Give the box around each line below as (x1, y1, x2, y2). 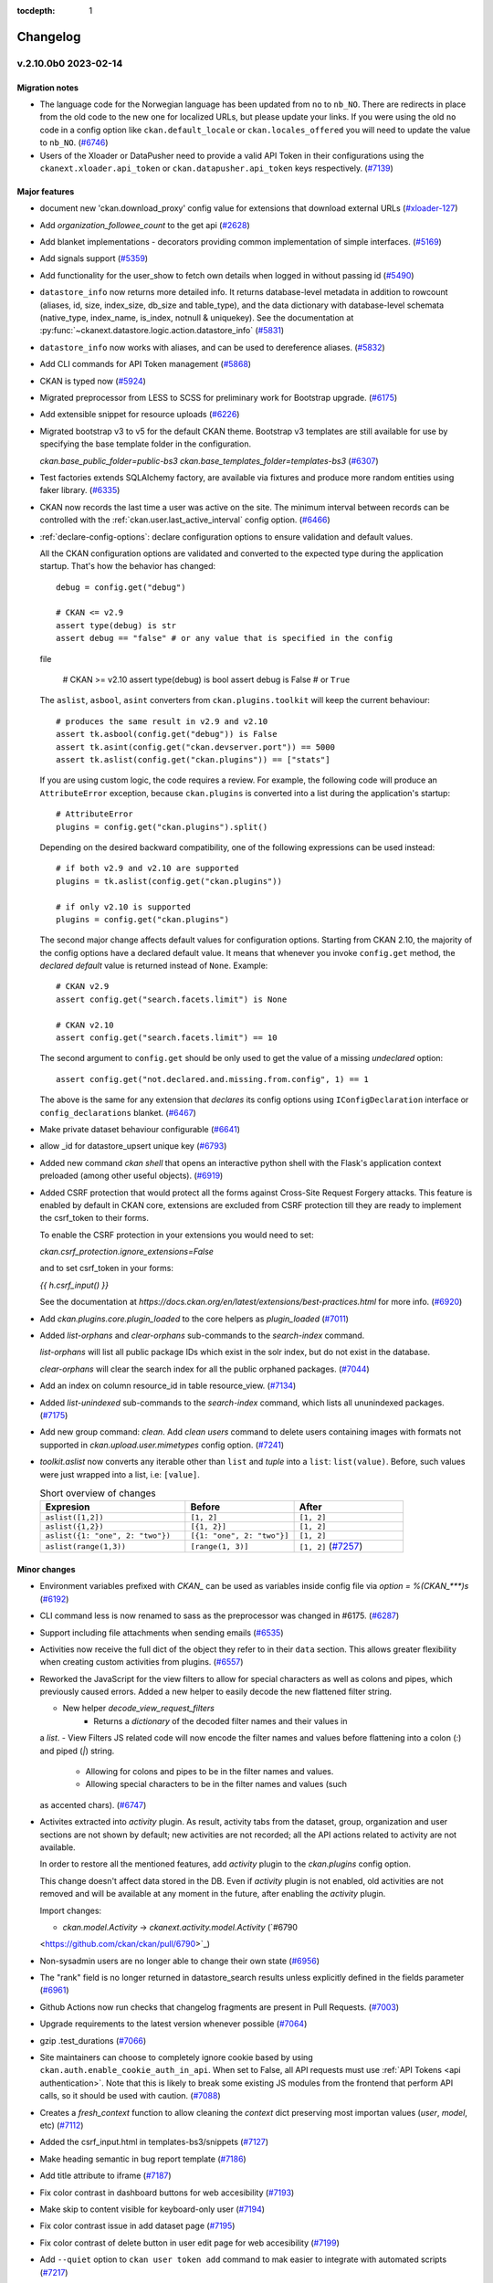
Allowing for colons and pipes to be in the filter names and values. (85, 1766, 334, 1777)
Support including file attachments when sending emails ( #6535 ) (39, 1626, 284, 1638)
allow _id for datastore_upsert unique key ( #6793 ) (39, 1141, 227, 1152)
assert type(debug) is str (56, 620, 177, 630)
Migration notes (16, 82, 79, 93)
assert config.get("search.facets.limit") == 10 (56, 1033, 278, 1043)
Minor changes (16, 1563, 76, 1574)
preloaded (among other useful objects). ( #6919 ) (39, 1170, 224, 1182)
